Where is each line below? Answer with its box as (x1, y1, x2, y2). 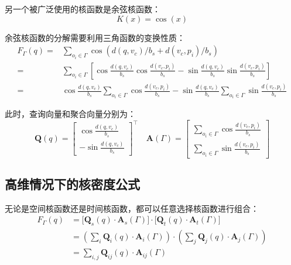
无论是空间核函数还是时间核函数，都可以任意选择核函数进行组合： (5, 202, 259, 214)
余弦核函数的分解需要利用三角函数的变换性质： (5, 31, 185, 43)
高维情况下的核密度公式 (5, 175, 140, 193)
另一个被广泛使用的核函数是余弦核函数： (5, 3, 160, 15)
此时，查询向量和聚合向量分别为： (5, 108, 136, 120)
